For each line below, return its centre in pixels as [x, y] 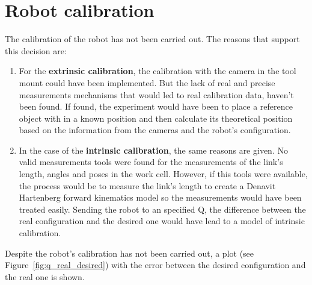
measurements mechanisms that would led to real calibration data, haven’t [156, 94]
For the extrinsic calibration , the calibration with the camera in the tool [158, 71]
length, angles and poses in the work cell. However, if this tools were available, [163, 174]
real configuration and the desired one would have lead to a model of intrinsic [162, 221]
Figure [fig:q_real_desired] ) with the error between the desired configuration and [155, 265]
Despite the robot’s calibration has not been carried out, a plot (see [130, 253]
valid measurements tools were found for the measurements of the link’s [151, 162]
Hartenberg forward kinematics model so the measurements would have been [160, 197]
